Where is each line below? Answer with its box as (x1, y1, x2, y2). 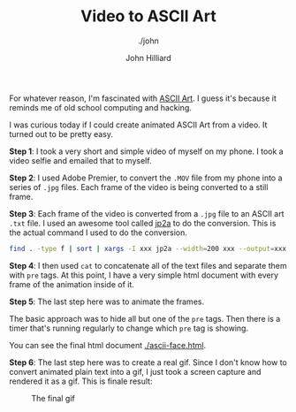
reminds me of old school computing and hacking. (9, 102, 192, 112)
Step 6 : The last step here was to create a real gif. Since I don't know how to (9, 356, 287, 368)
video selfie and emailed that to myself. (9, 155, 152, 165)
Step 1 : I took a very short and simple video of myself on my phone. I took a (9, 146, 285, 156)
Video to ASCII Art (80, 6, 216, 27)
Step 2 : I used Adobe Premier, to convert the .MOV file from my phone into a (9, 172, 283, 183)
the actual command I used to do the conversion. (9, 227, 188, 238)
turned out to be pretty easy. (9, 128, 113, 139)
